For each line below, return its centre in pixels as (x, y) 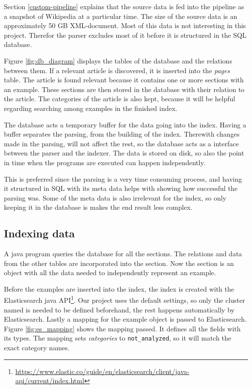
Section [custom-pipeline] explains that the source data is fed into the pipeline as (124, 6)
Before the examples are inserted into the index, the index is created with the (119, 288)
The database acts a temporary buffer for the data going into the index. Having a (125, 124)
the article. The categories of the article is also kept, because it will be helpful (120, 99)
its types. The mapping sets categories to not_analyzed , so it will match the (118, 338)
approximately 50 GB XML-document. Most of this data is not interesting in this (125, 25)
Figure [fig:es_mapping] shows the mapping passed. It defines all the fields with (122, 328)
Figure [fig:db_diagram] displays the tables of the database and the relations (118, 60)
